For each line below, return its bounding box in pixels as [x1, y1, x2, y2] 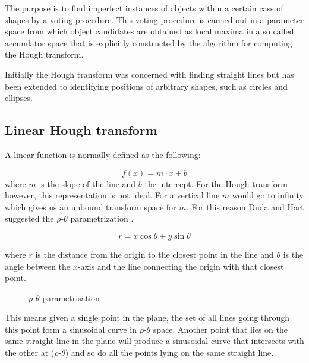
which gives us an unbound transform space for [5, 200, 176, 213]
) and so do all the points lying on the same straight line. [65, 346, 274, 359]
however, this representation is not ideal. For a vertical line [5, 189, 220, 201]
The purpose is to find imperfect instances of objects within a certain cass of [5, 2, 283, 14]
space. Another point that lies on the [153, 323, 288, 335]
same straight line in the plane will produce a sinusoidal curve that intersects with [5, 334, 304, 347]
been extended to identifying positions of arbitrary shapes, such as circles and [5, 80, 288, 92]
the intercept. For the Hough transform [144, 177, 288, 190]
